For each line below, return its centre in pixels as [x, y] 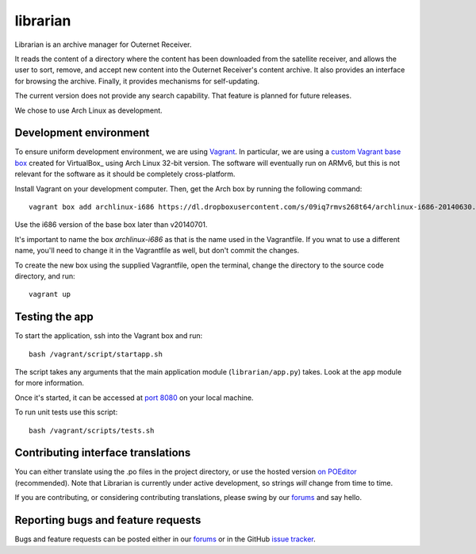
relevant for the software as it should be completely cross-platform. [125, 174]
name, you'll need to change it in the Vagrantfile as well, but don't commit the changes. [157, 251]
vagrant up [50, 294]
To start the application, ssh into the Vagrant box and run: [108, 336]
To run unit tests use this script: [66, 412]
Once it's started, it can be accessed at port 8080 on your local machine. [134, 398]
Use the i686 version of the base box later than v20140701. [111, 225]
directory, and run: [45, 276]
